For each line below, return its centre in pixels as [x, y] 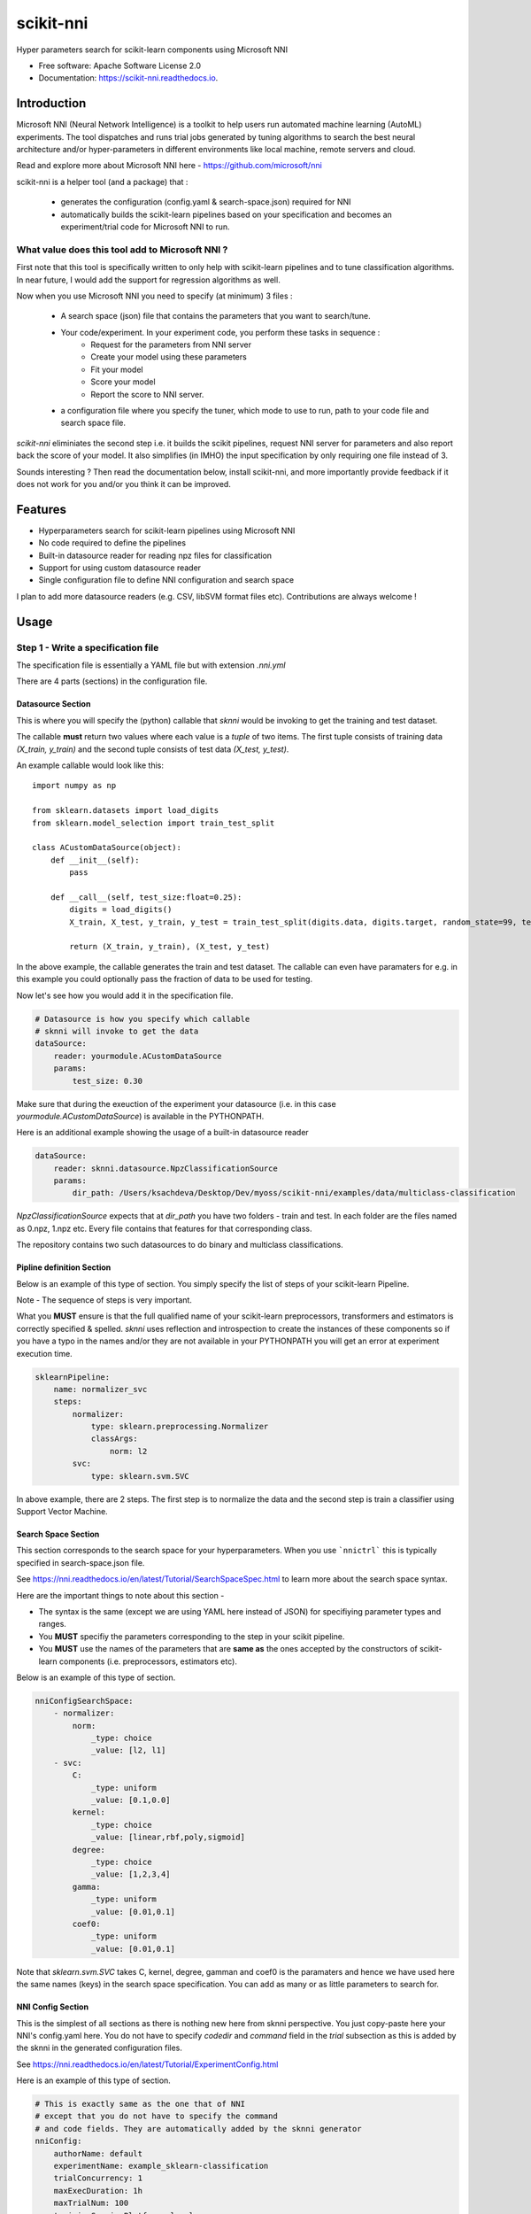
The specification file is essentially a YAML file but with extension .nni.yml [151, 665]
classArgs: [115, 1439]
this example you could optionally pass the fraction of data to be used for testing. [165, 979]
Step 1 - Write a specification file [88, 647]
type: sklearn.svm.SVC [140, 1476]
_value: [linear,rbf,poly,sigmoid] [168, 1837]
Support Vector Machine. [62, 1512]
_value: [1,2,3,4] [131, 1874]
